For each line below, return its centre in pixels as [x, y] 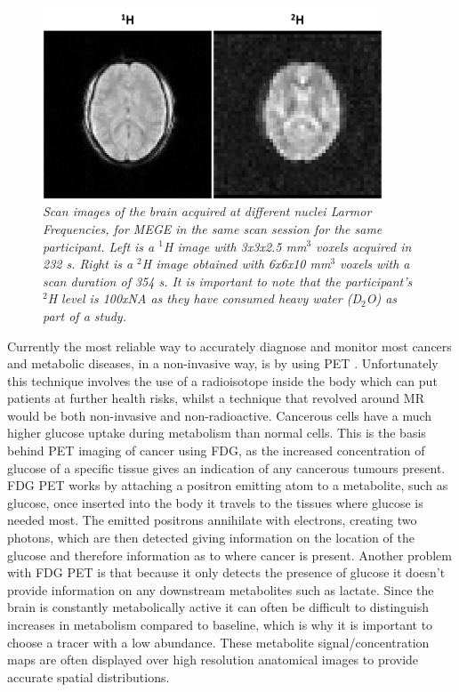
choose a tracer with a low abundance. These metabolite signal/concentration [218, 642]
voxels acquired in [364, 246]
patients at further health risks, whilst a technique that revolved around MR [216, 398]
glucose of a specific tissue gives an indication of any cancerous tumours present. [226, 467]
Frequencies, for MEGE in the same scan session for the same [213, 228]
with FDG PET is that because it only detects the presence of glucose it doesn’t [226, 572]
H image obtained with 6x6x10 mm [236, 264]
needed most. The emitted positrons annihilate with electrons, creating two [212, 520]
